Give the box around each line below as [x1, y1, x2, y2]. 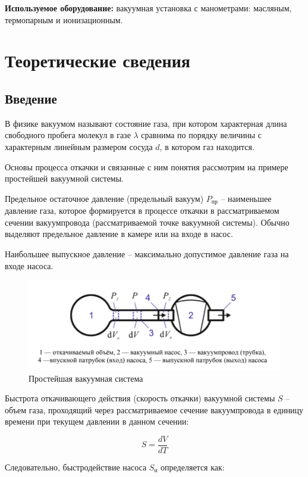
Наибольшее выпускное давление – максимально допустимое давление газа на [5, 247, 289, 260]
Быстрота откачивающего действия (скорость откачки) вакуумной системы [5, 392, 275, 404]
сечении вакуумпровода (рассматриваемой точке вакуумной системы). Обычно [5, 216, 290, 228]
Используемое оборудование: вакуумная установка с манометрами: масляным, [5, 2, 292, 14]
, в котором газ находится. [159, 140, 254, 152]
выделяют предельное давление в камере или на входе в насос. [5, 227, 233, 240]
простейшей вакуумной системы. [5, 172, 124, 185]
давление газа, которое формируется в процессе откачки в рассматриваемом [5, 204, 279, 217]
